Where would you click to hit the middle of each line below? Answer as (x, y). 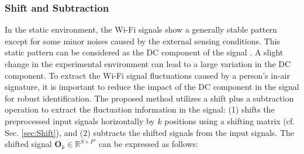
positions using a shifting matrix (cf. (230, 120)
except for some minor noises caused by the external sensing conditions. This (142, 41)
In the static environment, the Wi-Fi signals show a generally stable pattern (141, 29)
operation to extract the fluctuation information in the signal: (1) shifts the (140, 109)
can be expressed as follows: (149, 144)
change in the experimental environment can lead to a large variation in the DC (148, 64)
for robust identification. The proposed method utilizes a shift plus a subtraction (149, 98)
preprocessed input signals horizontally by (80, 120)
